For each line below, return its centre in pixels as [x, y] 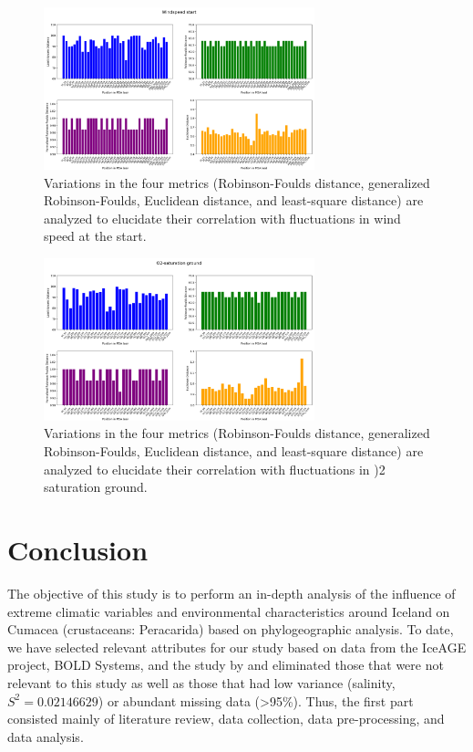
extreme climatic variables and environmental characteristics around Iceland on [229, 611]
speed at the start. [95, 236]
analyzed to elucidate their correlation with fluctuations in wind [222, 218]
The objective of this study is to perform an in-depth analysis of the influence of [231, 593]
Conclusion [78, 550]
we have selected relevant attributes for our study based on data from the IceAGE [237, 647]
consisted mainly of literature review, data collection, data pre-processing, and [226, 719]
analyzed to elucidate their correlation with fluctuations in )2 [215, 469]
